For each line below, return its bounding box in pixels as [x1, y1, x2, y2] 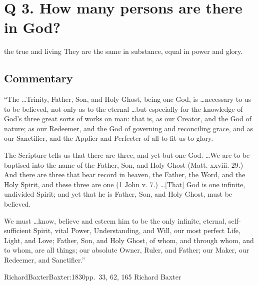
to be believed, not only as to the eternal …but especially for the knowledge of [4, 103, 243, 114]
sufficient [4, 225, 31, 236]
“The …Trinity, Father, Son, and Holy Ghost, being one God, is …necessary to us [4, 94, 251, 104]
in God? [4, 17, 60, 37]
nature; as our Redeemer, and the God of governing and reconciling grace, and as [4, 123, 253, 133]
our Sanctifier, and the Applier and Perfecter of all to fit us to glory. [4, 133, 213, 143]
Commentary [4, 70, 73, 86]
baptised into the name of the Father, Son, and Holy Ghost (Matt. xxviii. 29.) [4, 159, 243, 170]
